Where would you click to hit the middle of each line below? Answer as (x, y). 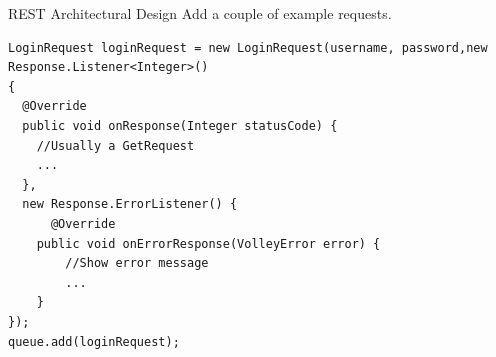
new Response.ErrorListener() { (130, 204)
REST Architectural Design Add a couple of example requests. (200, 13)
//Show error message (137, 263)
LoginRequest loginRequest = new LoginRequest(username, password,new (248, 47)
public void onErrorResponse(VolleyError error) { (208, 243)
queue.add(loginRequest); (94, 341)
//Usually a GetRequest (115, 145)
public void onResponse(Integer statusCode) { (180, 125)
